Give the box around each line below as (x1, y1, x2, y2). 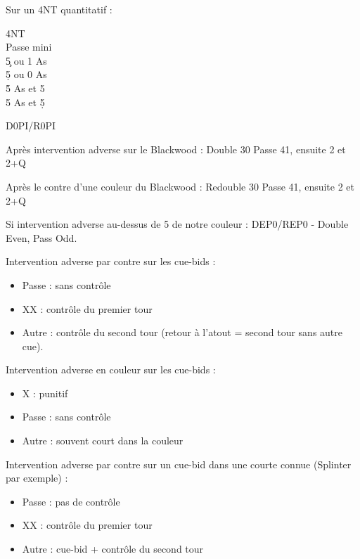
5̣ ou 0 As (6, 67, 47, 82)
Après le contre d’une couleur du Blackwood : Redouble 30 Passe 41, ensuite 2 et (6, 179, 355, 193)
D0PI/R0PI (6, 118, 56, 133)
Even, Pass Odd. (6, 230, 77, 245)
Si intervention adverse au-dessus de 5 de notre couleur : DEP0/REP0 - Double (6, 217, 349, 231)
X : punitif (22, 385, 68, 400)
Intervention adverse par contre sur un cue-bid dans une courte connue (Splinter (6, 456, 352, 471)
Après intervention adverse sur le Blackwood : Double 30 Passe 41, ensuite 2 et (6, 141, 346, 156)
